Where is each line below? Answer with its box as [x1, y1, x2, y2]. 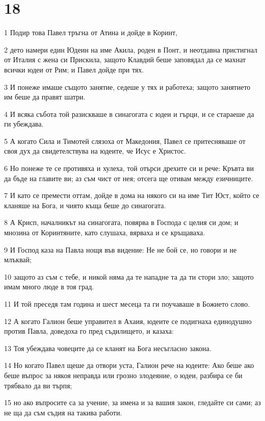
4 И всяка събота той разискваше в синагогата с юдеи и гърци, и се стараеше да [4, 108, 254, 119]
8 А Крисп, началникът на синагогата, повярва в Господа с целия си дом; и [4, 217, 238, 228]
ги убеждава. [4, 118, 44, 129]
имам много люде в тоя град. [4, 281, 94, 292]
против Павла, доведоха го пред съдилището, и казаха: [4, 326, 174, 336]
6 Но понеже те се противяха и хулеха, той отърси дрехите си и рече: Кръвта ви [4, 163, 254, 174]
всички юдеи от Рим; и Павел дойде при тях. [4, 64, 144, 75]
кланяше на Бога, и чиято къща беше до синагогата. [4, 200, 166, 210]
